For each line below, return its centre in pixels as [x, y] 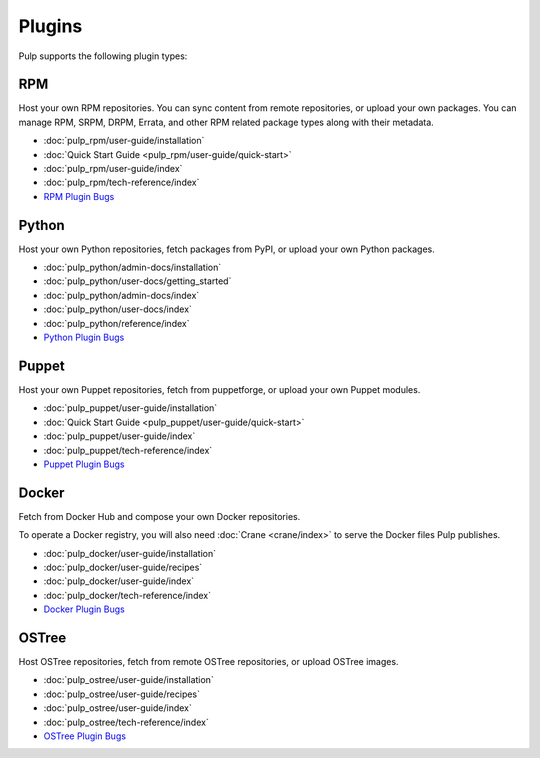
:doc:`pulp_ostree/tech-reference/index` [126, 722]
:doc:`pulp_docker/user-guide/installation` [130, 553]
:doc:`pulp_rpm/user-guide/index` [113, 169]
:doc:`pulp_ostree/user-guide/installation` [128, 680]
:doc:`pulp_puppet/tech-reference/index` [128, 450]
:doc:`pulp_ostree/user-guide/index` [117, 708]
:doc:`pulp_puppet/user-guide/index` [119, 436]
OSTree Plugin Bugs [85, 736]
